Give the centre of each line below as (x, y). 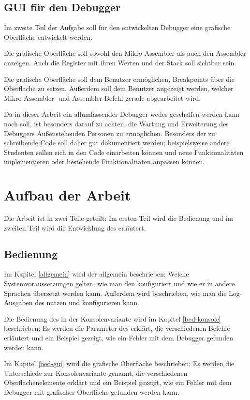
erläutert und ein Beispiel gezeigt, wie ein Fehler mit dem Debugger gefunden (119, 338)
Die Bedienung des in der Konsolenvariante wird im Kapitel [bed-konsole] (112, 318)
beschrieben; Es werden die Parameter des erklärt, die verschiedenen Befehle (117, 328)
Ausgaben (18, 302)
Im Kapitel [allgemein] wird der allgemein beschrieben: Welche (96, 274)
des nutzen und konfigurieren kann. (87, 302)
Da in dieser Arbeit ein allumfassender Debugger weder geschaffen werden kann (122, 114)
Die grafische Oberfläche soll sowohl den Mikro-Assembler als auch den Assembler (125, 53)
